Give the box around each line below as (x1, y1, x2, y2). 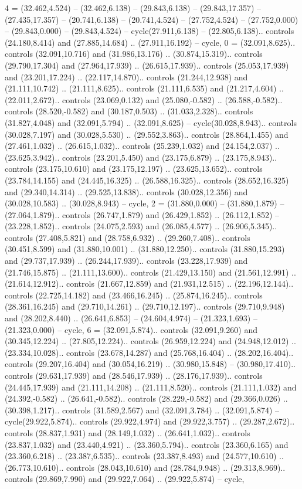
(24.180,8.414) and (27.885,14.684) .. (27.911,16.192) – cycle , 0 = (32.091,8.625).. (5, 36, 296, 48)
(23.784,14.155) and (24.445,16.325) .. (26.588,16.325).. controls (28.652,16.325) (5, 174, 289, 186)
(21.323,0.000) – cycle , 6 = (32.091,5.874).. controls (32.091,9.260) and (5, 323, 258, 335)
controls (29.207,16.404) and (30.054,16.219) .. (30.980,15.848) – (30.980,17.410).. (5, 358, 296, 370)
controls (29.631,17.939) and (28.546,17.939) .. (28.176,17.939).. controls (5, 369, 263, 381)
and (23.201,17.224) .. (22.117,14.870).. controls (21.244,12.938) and (5, 70, 248, 83)
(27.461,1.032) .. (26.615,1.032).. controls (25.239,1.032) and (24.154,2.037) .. (5, 140, 280, 152)
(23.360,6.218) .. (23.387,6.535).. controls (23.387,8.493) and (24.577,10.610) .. (5, 450, 284, 462)
